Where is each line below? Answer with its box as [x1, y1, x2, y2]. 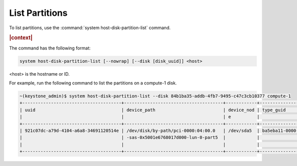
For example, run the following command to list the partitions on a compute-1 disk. [9, 80, 177, 86]
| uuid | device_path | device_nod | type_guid [19, 107, 286, 113]
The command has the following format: [9, 45, 91, 51]
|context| [9, 35, 33, 41]
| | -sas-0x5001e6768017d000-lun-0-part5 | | [19, 135, 260, 140]
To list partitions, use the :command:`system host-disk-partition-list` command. [9, 25, 171, 31]
